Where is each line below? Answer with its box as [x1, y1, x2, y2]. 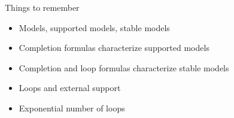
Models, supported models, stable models [19, 21, 170, 34]
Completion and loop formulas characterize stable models [19, 61, 229, 74]
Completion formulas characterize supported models [19, 41, 209, 54]
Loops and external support [19, 81, 121, 94]
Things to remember [5, 1, 80, 13]
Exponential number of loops [19, 101, 125, 114]
